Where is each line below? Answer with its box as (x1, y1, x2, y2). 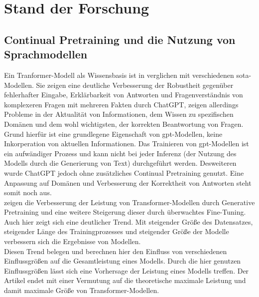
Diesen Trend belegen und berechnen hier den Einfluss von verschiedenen (4, 246, 227, 256)
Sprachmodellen (4, 46, 88, 62)
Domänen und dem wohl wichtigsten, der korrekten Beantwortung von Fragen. (4, 118, 244, 129)
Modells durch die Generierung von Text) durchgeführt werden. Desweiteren (4, 158, 237, 168)
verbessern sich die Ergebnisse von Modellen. (4, 236, 141, 247)
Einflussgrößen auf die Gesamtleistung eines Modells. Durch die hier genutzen (4, 256, 241, 266)
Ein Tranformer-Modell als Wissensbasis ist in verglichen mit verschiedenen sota (4, 69, 249, 80)
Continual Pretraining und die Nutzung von (4, 31, 236, 47)
